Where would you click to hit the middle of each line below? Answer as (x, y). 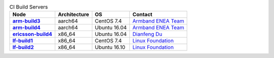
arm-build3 (26, 21)
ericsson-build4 (32, 34)
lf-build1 (23, 41)
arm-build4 (26, 27)
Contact (143, 14)
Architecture (73, 14)
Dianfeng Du (147, 34)
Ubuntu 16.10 (110, 47)
